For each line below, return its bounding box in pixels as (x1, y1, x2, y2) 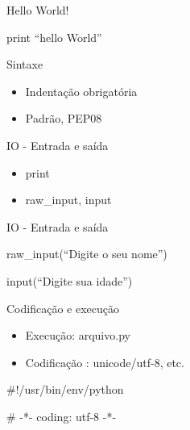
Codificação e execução (6, 299, 119, 316)
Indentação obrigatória (25, 82, 138, 99)
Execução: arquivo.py (25, 327, 130, 344)
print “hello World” (6, 28, 102, 45)
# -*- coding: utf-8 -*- (6, 407, 117, 424)
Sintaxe (6, 56, 43, 73)
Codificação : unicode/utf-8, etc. (25, 353, 184, 370)
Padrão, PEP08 (25, 110, 102, 127)
